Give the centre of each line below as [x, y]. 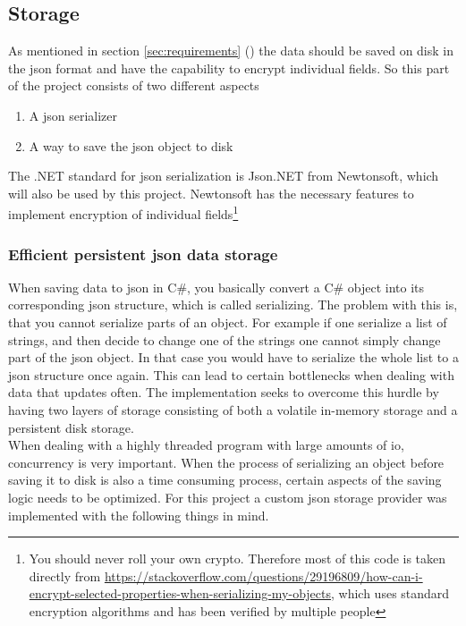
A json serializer [73, 115]
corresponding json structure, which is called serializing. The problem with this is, [233, 305]
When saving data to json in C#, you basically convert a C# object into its [216, 287]
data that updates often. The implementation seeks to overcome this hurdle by [224, 392]
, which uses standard [390, 593]
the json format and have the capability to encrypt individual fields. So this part [229, 68]
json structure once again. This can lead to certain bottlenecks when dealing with [231, 374]
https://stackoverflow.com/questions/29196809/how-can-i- [263, 575]
